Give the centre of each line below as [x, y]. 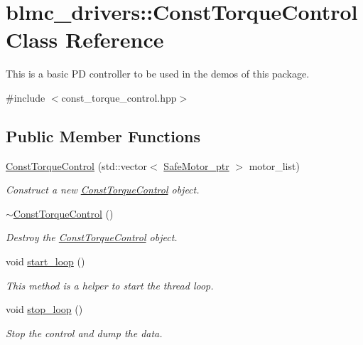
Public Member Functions [103, 136]
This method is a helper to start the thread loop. [110, 285]
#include [26, 97]
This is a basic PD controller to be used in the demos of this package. [158, 74]
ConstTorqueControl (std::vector [77, 165]
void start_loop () [45, 261]
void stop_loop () [44, 309]
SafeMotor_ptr [196, 165]
